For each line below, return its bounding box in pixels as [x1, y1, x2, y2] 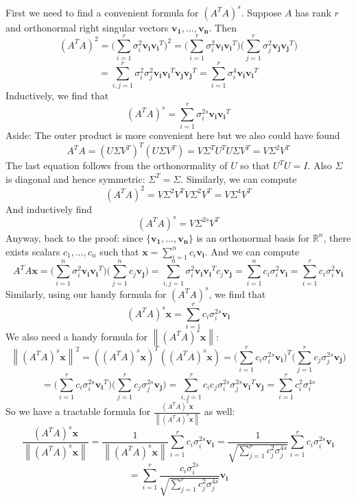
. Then [209, 20, 237, 34]
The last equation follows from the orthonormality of [5, 158, 228, 173]
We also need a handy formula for [5, 329, 148, 343]
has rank [295, 5, 331, 19]
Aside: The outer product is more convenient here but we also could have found [5, 128, 340, 142]
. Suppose [241, 5, 282, 19]
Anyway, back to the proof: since [5, 230, 143, 244]
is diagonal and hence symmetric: [5, 171, 145, 186]
